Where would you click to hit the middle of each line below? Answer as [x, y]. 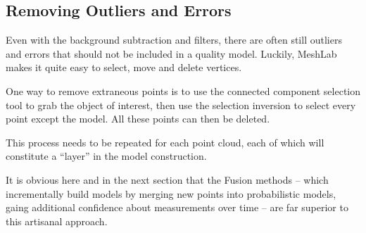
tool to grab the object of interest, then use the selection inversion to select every [181, 105]
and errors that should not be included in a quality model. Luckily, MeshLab [171, 53]
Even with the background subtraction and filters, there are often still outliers [174, 40]
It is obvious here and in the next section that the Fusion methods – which [167, 179]
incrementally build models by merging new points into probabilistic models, [171, 193]
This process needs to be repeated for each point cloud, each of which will [165, 142]
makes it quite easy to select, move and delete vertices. [124, 67]
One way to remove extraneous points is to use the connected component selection [183, 90]
